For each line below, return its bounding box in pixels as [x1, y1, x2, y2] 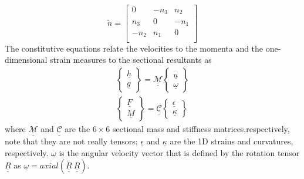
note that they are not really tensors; [5, 135, 138, 147]
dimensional [5, 53, 48, 66]
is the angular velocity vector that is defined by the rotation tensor [59, 146, 300, 158]
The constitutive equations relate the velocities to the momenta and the [5, 42, 264, 54]
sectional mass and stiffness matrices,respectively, [113, 122, 290, 134]
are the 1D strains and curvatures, [170, 135, 293, 147]
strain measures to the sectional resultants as [50, 53, 212, 66]
